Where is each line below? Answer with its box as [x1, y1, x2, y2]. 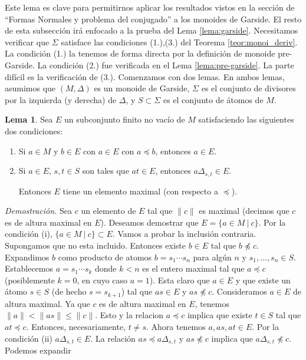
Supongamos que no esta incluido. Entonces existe [5, 239, 186, 251]
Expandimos [5, 250, 50, 263]
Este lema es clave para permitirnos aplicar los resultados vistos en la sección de [5, 1, 295, 13]
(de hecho [51, 285, 87, 298]
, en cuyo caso [77, 273, 128, 286]
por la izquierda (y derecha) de [5, 93, 117, 105]
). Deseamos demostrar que [100, 216, 199, 228]
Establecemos [5, 262, 53, 275]
